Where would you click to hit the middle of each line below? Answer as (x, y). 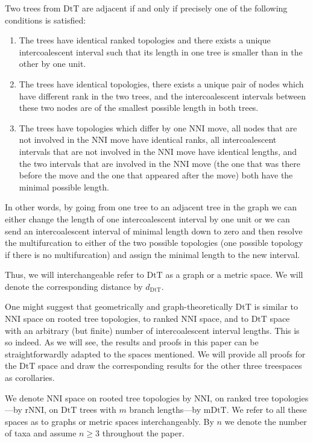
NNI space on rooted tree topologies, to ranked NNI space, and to (127, 319)
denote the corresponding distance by (74, 286)
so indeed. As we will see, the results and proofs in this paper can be (132, 342)
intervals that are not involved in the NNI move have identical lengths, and (158, 151)
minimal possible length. (64, 187)
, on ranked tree (239, 397)
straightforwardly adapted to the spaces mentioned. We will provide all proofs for (155, 353)
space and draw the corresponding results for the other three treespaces (170, 366)
